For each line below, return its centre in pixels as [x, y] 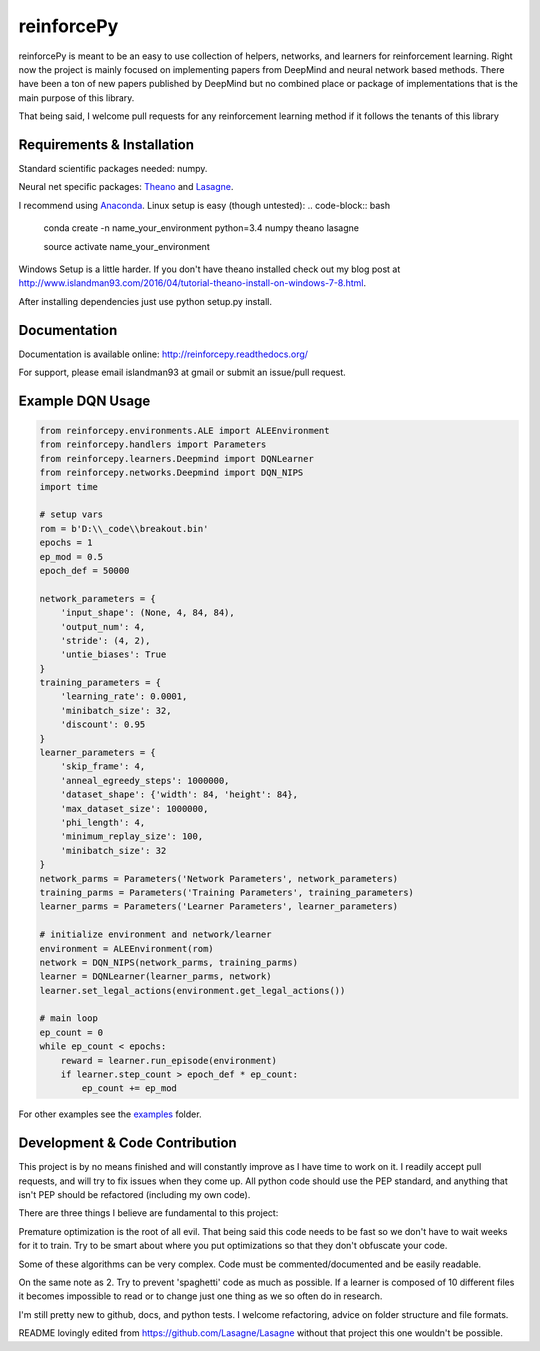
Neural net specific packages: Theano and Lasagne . [126, 187]
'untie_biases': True [113, 654]
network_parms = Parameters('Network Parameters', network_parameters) [219, 878]
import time [69, 486]
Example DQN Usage [84, 400]
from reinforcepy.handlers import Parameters [153, 444]
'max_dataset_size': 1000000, [134, 808]
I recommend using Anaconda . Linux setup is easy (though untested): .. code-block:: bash [204, 205]
